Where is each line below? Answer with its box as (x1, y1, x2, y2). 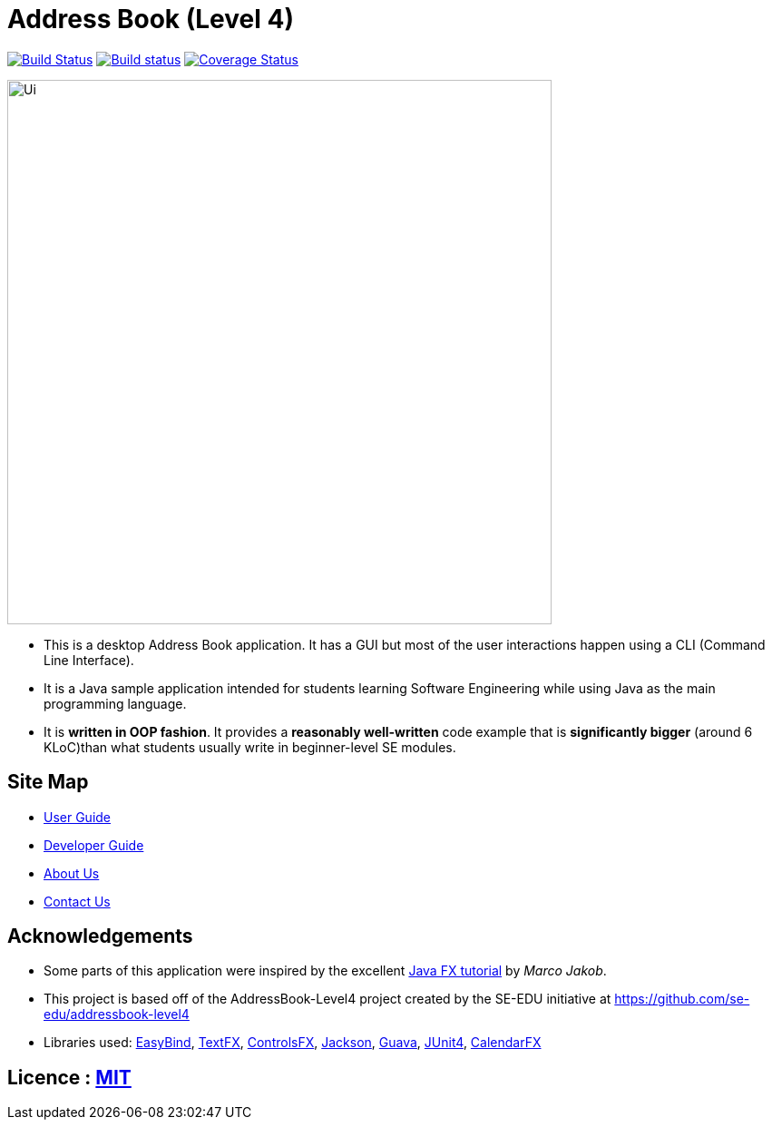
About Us (44, 865, 100, 881)
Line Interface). (44, 652, 134, 668)
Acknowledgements (7, 925, 193, 948)
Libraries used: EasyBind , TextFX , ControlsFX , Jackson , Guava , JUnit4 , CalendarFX (44, 1034, 542, 1051)
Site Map (7, 770, 89, 794)
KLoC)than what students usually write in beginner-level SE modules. (44, 739, 456, 755)
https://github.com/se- (614, 991, 750, 1007)
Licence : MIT (7, 1065, 132, 1089)
